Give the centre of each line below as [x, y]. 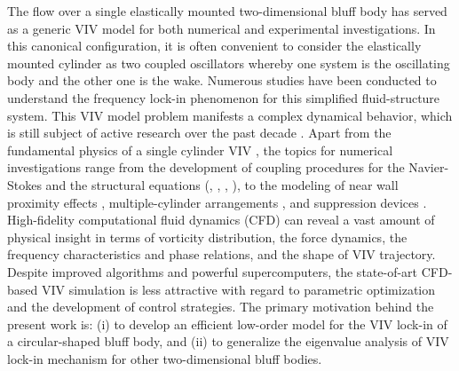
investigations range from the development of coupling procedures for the [206, 167]
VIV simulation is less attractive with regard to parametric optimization [238, 289]
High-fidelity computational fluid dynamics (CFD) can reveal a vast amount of [221, 220]
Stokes [24, 184]
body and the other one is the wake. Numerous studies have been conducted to [222, 80]
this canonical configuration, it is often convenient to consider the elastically [214, 46]
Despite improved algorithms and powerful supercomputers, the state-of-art [213, 271]
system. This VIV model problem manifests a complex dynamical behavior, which [230, 115]
